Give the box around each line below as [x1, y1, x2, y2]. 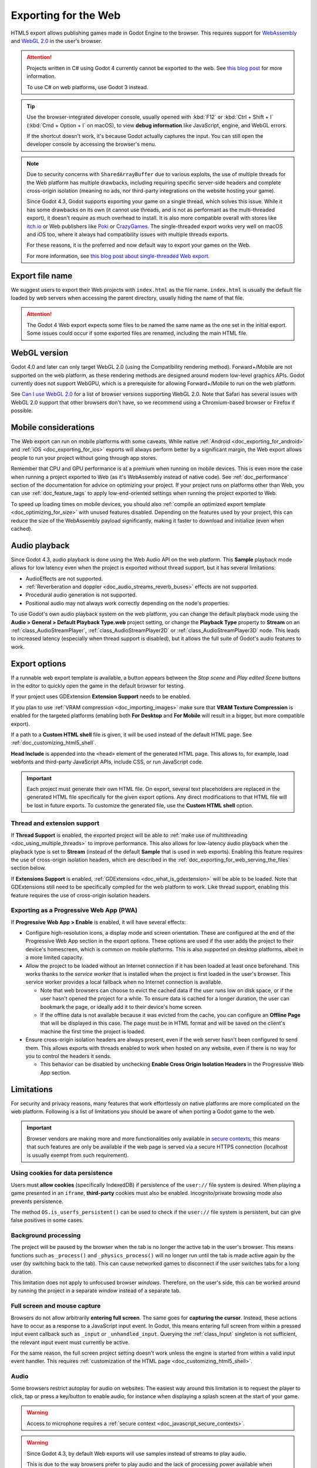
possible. [11, 407, 33, 414]
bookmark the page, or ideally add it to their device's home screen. [40, 1003, 203, 1010]
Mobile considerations [11, 422, 95, 432]
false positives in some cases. [11, 1217, 84, 1224]
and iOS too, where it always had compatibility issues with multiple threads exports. [26, 231, 229, 238]
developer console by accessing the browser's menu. [26, 141, 157, 148]
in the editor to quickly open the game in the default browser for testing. [11, 682, 185, 689]
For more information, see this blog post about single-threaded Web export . [26, 252, 210, 260]
